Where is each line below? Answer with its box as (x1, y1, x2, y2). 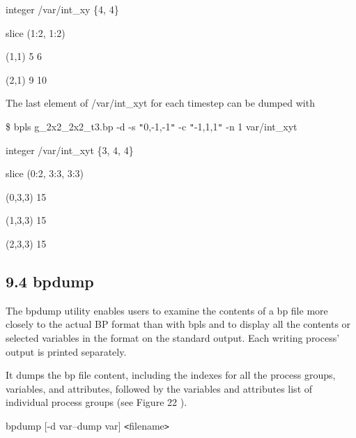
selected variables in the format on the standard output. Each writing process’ (6, 330, 340, 345)
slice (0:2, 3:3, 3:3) (6, 166, 84, 181)
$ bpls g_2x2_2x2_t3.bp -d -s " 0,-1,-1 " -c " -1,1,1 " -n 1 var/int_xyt (6, 119, 297, 133)
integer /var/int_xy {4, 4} (6, 2, 119, 16)
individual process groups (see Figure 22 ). (6, 395, 187, 409)
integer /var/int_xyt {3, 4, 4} (6, 142, 134, 157)
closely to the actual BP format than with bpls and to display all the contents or (6, 317, 351, 331)
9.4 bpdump (6, 270, 94, 292)
